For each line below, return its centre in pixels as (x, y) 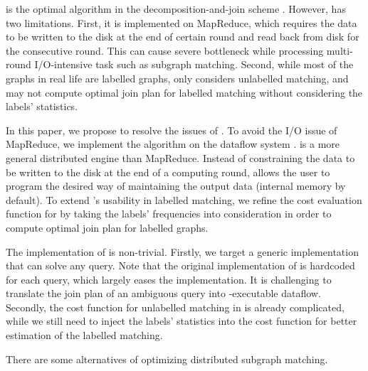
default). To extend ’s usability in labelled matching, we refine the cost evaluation (184, 199)
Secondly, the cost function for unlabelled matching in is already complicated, (175, 307)
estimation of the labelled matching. (84, 335)
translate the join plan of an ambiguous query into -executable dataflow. (163, 293)
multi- (340, 50)
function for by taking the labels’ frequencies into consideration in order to (169, 214)
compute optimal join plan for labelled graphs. (107, 227)
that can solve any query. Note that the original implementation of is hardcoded (180, 265)
